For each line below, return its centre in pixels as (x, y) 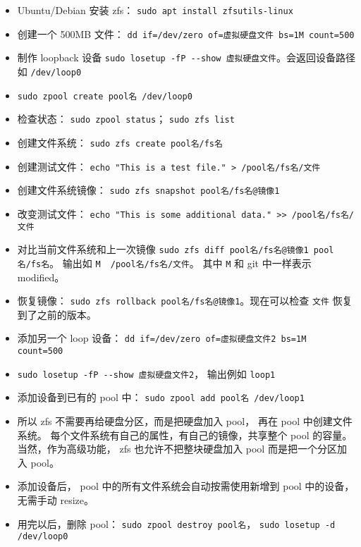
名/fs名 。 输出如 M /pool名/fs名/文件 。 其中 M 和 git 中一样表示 (164, 263)
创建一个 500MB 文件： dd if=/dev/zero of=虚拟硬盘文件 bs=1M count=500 (186, 33)
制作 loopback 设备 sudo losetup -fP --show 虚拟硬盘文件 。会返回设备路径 (186, 57)
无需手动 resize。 (56, 499)
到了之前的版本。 (57, 314)
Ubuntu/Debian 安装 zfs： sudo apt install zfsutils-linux (155, 10)
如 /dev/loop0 (49, 71)
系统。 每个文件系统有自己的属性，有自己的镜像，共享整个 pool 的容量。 (185, 435)
